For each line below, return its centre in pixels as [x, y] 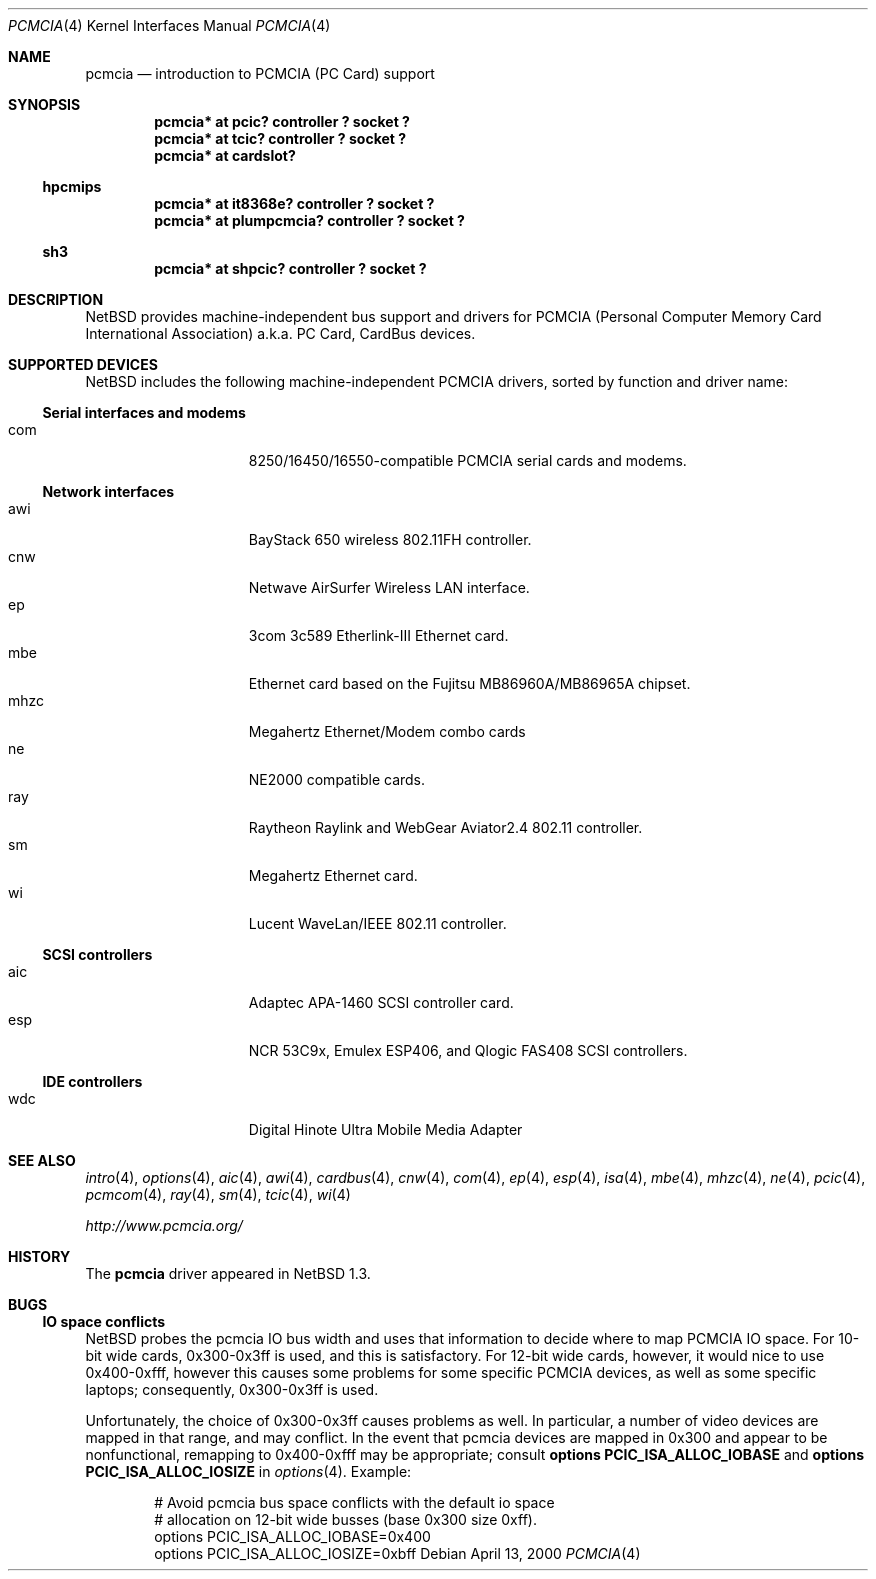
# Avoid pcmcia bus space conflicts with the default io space [354, 1502]
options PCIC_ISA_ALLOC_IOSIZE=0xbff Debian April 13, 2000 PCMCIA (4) [397, 1553]
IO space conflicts [104, 1321]
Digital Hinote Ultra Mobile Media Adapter [385, 1129]
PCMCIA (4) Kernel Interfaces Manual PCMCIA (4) [169, 25]
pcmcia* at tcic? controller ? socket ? [280, 138]
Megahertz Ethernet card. [333, 875]
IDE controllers [92, 1081]
